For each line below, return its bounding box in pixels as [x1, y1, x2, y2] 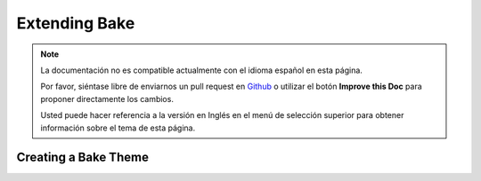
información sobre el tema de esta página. [40, 122, 196, 133]
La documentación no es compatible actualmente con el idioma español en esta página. [40, 65, 363, 75]
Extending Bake [16, 13, 135, 33]
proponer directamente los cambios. [40, 93, 174, 104]
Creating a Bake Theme [16, 150, 149, 165]
